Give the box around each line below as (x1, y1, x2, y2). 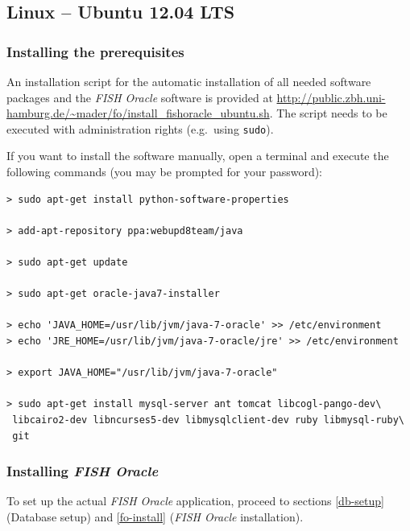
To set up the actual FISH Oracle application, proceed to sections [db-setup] (6, 492, 384, 509)
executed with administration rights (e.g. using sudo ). (6, 120, 274, 137)
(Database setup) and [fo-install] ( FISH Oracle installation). (6, 508, 304, 525)
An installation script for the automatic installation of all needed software (6, 73, 371, 89)
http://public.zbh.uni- (276, 88, 386, 105)
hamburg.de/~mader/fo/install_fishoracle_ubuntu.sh (6, 105, 270, 121)
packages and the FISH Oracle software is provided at (6, 88, 273, 105)
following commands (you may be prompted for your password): (6, 163, 323, 180)
